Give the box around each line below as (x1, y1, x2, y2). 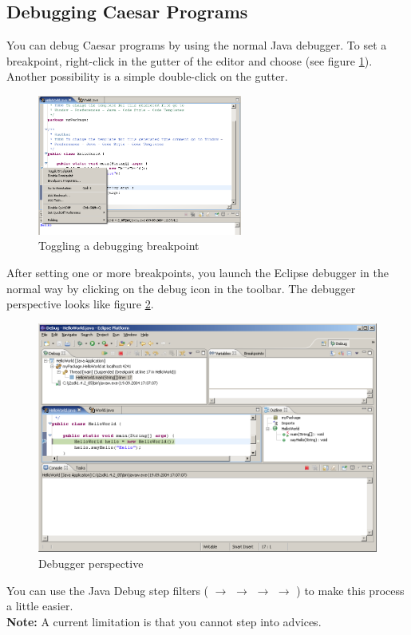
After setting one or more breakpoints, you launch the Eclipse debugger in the (6, 264, 389, 280)
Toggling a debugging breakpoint (38, 237, 200, 254)
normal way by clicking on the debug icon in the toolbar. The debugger (6, 280, 356, 296)
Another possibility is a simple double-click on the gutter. (6, 68, 288, 85)
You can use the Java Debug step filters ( (6, 581, 209, 598)
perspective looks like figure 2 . (6, 296, 154, 312)
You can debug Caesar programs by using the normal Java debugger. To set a (6, 37, 387, 54)
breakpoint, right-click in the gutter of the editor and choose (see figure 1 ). (6, 52, 373, 69)
